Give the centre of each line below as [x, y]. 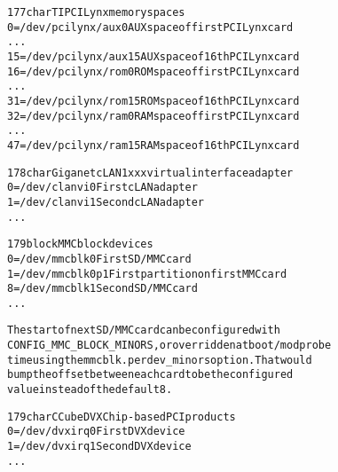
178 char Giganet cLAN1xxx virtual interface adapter [150, 173]
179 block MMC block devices [80, 244]
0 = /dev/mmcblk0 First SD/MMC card [99, 259]
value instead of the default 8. [90, 390]
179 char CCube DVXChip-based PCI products [122, 417]
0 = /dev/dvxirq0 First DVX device [96, 432]
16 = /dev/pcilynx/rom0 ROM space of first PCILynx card [153, 71]
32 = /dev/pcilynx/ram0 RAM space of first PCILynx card [153, 116]
